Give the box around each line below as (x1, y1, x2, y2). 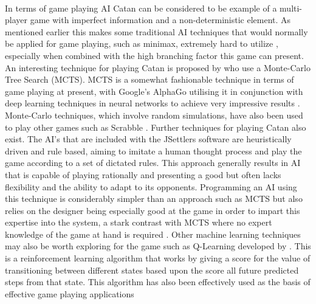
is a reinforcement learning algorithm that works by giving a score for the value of (5, 252, 311, 264)
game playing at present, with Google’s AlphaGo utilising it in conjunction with (5, 85, 303, 97)
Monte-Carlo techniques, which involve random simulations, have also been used (5, 108, 303, 121)
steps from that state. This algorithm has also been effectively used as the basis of (5, 275, 311, 288)
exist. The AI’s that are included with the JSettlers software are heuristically (5, 133, 292, 145)
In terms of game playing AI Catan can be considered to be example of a (5, 1, 277, 14)
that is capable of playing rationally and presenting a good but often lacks (5, 168, 281, 181)
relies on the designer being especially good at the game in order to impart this (5, 204, 300, 216)
